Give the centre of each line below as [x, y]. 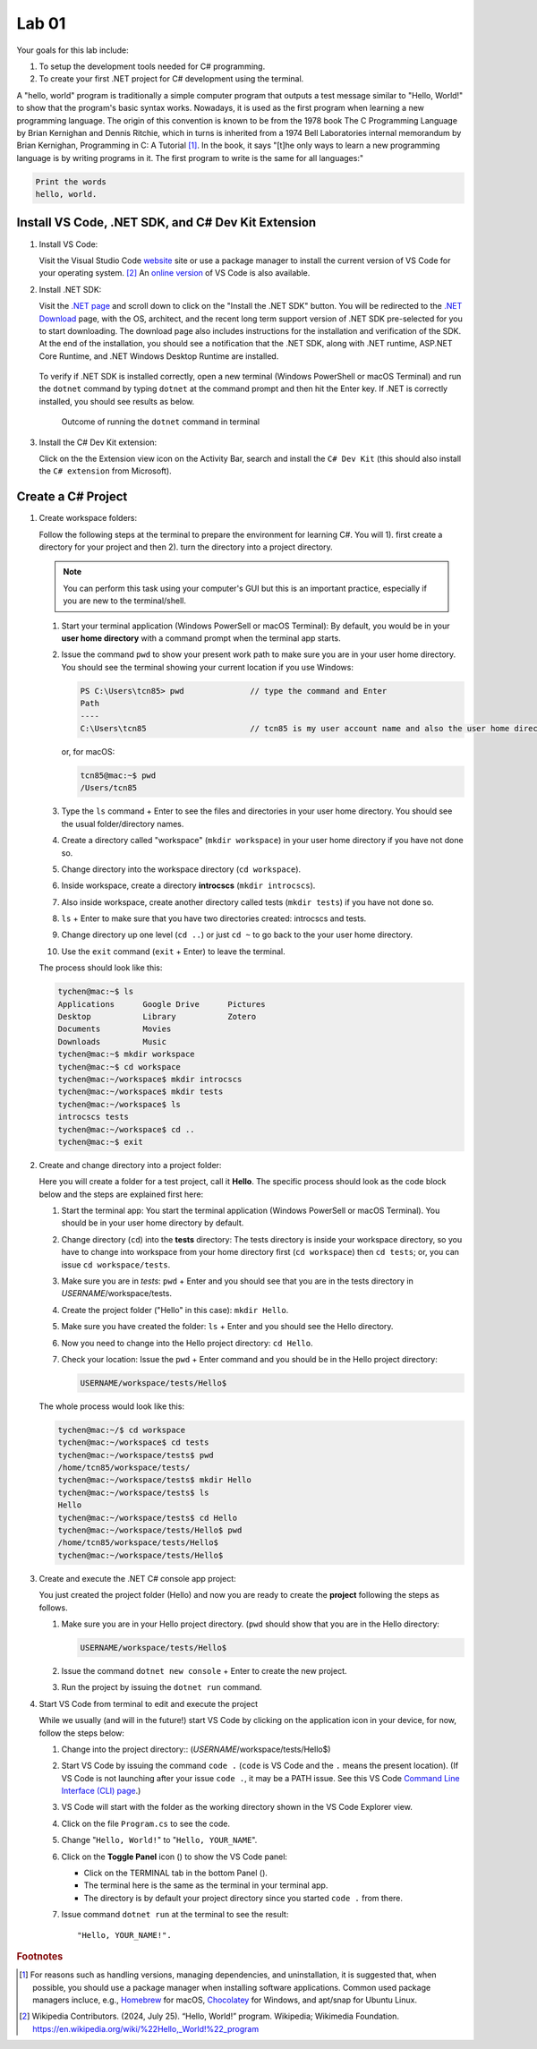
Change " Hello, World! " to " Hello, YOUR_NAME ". [159, 1840]
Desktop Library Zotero [157, 1016]
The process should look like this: [101, 968]
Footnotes [40, 1956]
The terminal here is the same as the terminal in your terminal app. [206, 1885]
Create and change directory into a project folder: [130, 1165]
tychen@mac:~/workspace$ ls [119, 1104]
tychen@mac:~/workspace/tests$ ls [133, 1492]
